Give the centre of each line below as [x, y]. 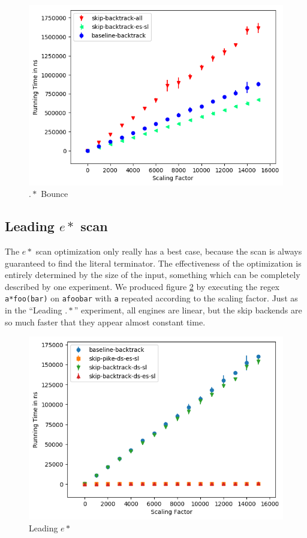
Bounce [55, 194]
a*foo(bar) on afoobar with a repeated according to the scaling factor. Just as [151, 298]
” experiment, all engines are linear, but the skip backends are [188, 310]
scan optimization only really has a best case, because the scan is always [169, 251]
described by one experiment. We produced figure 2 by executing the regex [142, 286]
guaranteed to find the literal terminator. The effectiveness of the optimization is [153, 263]
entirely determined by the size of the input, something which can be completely [153, 275]
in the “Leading [34, 310]
